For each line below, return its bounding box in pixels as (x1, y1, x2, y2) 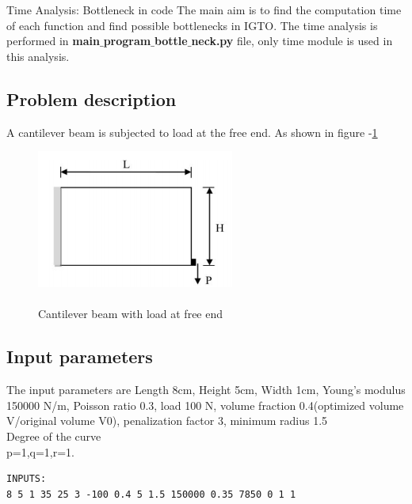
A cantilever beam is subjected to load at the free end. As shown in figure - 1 (6, 123, 378, 140)
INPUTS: (6, 473, 47, 485)
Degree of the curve (6, 427, 101, 444)
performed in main (6, 32, 100, 49)
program (103, 32, 151, 49)
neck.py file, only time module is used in (191, 32, 393, 49)
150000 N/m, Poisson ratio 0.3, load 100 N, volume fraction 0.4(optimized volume (6, 396, 404, 413)
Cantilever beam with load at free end (38, 305, 223, 322)
